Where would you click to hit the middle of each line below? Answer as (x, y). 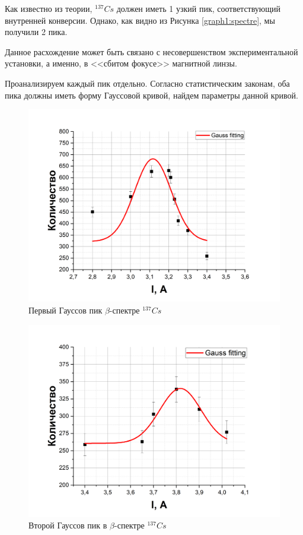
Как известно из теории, (49, 8)
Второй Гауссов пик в (68, 525)
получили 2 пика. (36, 32)
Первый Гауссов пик (66, 310)
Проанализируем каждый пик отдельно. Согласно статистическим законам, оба (147, 83)
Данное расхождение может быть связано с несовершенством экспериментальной (151, 51)
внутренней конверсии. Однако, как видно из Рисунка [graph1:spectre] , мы (140, 20)
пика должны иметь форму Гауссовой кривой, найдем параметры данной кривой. (151, 95)
